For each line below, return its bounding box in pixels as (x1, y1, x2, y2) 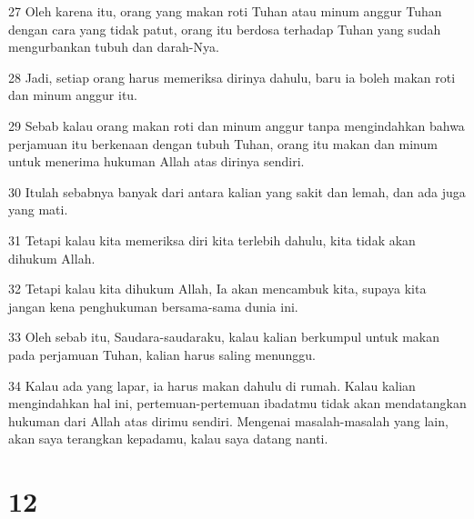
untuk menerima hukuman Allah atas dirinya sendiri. (8, 152, 305, 171)
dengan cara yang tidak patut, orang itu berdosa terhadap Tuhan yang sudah (8, 19, 441, 38)
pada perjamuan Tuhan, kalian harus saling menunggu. (8, 344, 316, 364)
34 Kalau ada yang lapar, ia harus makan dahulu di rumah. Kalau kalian (8, 375, 416, 394)
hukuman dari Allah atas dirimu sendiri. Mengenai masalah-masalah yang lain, (8, 411, 449, 430)
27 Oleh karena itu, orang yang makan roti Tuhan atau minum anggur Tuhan (8, 2, 442, 20)
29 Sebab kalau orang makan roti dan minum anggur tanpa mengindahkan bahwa (8, 115, 465, 135)
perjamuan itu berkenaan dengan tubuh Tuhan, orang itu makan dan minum (8, 134, 438, 153)
